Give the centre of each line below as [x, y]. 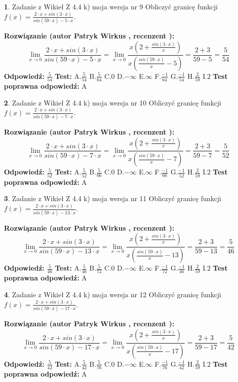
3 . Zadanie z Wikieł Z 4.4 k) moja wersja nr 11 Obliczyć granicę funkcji [113, 198]
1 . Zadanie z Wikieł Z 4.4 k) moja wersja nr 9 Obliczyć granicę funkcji [111, 6]
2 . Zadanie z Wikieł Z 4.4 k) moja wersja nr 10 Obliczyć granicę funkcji [113, 102]
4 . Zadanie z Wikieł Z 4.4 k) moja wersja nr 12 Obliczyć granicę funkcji [113, 294]
